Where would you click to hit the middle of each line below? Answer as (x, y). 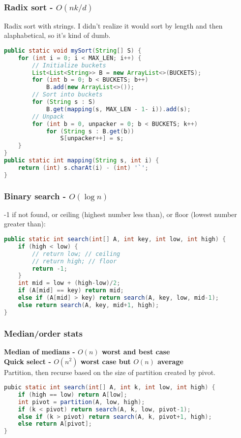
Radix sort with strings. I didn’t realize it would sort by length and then (113, 25)
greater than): (25, 224)
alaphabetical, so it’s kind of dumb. (57, 35)
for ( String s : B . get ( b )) (90, 131)
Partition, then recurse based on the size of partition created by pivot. (110, 372)
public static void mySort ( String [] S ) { (73, 50)
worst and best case (136, 351)
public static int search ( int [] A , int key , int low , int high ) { (115, 239)
